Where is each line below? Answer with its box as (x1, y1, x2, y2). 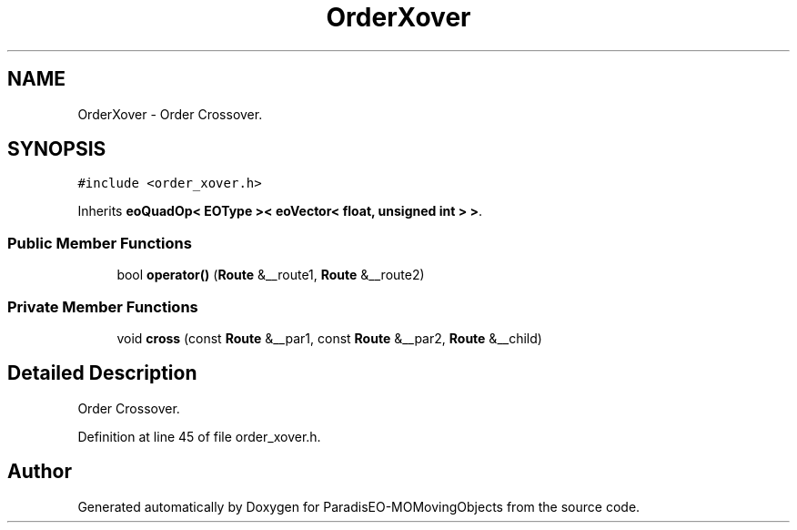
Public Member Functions (7, 233, 192, 252)
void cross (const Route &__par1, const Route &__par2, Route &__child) (116, 330, 542, 346)
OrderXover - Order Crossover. (77, 106, 263, 122)
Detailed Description (7, 362, 197, 385)
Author (7, 460, 72, 484)
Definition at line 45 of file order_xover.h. (77, 428, 321, 444)
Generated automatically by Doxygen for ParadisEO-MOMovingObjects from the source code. (77, 498, 641, 515)
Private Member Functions (7, 297, 198, 316)
